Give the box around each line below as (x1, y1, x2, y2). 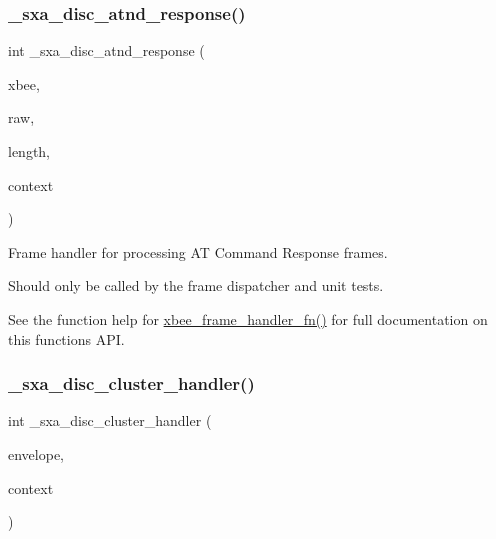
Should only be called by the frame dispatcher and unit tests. (8, 275, 384, 296)
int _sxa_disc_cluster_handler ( (8, 410, 212, 431)
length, (8, 141, 51, 161)
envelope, (8, 443, 64, 464)
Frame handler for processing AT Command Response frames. (8, 241, 388, 262)
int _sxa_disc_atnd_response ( (8, 40, 205, 61)
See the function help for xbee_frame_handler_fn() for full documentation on (8, 308, 488, 329)
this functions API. (8, 328, 125, 349)
